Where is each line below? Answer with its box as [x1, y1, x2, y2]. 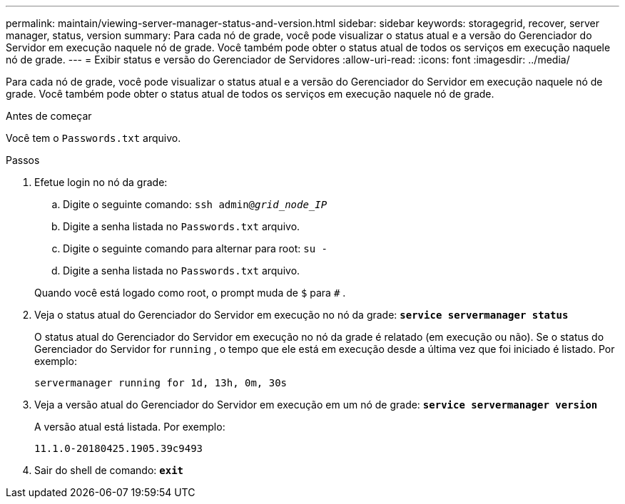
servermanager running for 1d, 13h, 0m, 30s [34, 377, 288, 389]
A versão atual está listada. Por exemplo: [34, 421, 225, 433]
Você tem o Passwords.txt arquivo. [6, 132, 181, 144]
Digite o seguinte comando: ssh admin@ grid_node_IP [63, 198, 327, 210]
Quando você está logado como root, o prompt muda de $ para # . [34, 287, 346, 299]
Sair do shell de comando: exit [34, 464, 184, 476]
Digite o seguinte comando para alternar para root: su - [63, 242, 327, 254]
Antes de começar [6, 110, 92, 122]
